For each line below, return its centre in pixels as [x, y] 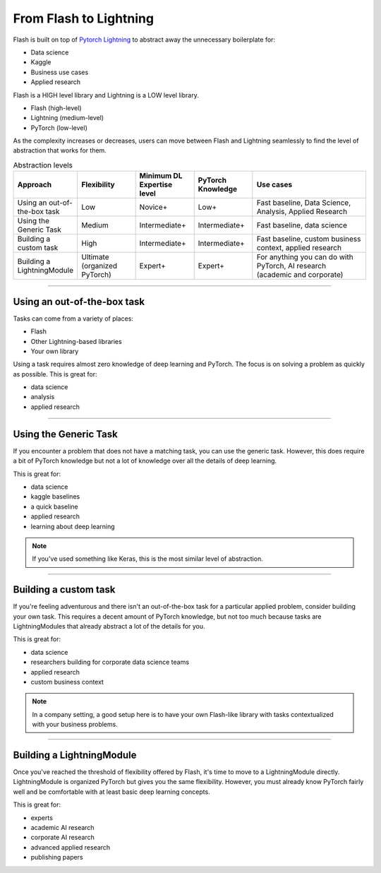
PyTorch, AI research [291, 266]
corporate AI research [62, 838]
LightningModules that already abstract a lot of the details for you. [109, 626]
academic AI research [62, 827]
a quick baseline [54, 506]
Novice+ [153, 207]
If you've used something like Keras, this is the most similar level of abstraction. [148, 559]
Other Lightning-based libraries [77, 341]
